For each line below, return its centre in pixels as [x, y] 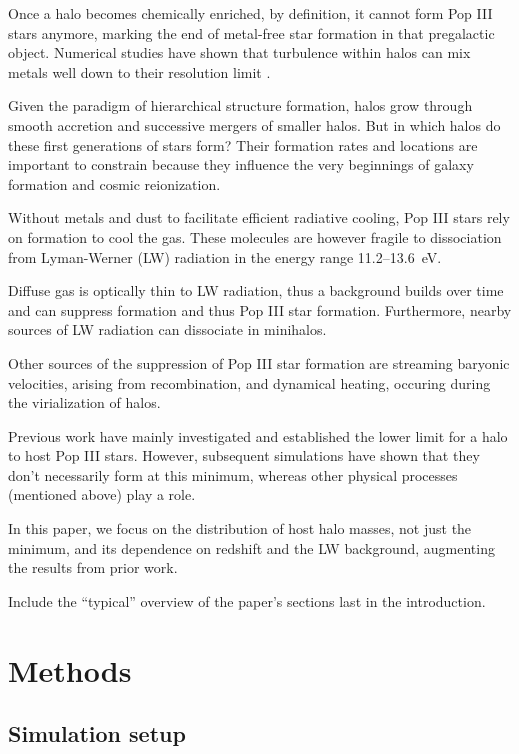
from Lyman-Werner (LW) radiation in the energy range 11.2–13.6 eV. [225, 256]
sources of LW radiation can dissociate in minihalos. [167, 329]
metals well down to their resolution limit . [139, 71]
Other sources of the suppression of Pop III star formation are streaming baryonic [259, 362]
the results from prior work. [93, 567]
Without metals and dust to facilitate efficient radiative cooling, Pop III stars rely [259, 217]
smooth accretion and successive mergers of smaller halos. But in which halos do [254, 124]
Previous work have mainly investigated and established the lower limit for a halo [258, 435]
